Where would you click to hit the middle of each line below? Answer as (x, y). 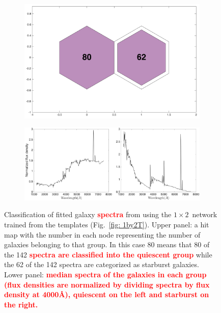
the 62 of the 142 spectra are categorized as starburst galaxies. (102, 264)
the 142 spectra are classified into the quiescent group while (108, 254)
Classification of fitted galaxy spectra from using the (88, 214)
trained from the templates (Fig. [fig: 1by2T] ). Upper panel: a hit (107, 224)
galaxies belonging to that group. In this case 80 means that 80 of (107, 244)
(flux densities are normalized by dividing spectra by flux (107, 284)
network (205, 214)
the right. (21, 304)
